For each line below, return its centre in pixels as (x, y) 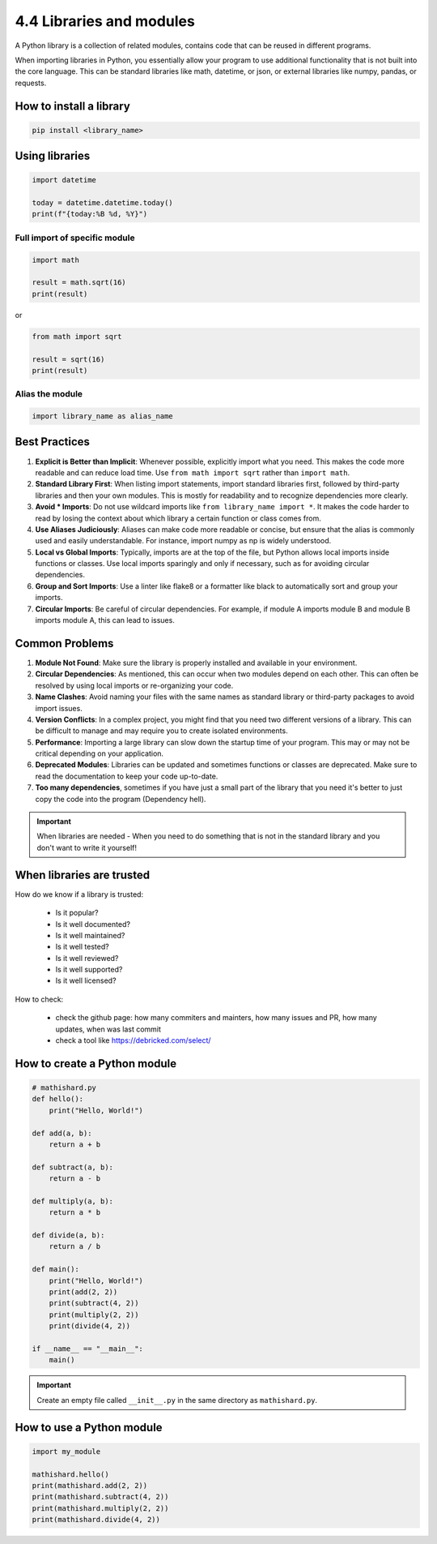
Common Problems (64, 643)
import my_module (66, 1451)
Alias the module (49, 394)
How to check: (39, 999)
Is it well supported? (89, 970)
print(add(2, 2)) (83, 1292)
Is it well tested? (82, 947)
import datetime (64, 180)
